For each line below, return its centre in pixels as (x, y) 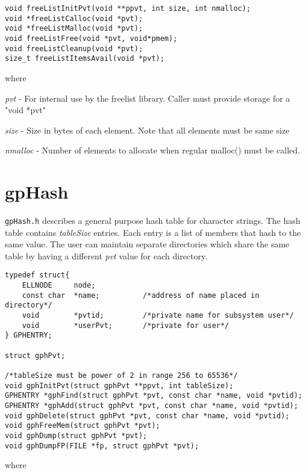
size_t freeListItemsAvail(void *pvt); (85, 59)
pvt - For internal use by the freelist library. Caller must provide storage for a (148, 98)
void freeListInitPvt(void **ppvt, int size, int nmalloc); (128, 8)
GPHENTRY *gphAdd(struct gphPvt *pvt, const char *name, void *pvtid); (151, 406)
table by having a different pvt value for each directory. (106, 255)
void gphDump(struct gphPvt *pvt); (76, 435)
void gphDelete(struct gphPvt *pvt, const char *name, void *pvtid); (147, 416)
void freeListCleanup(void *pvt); (74, 48)
